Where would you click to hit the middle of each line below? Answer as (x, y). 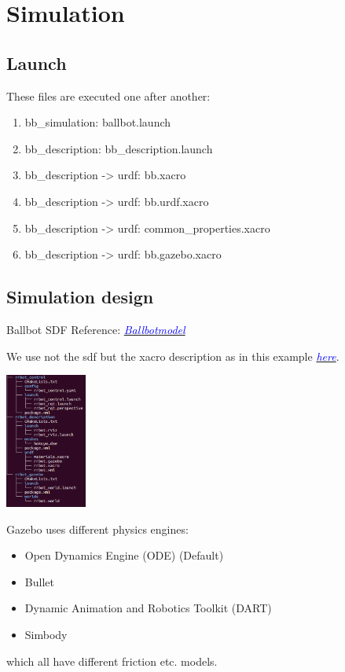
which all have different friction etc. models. (112, 661)
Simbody (46, 634)
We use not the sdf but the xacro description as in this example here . (173, 356)
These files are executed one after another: (108, 95)
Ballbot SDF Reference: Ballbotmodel (96, 329)
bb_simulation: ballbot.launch (98, 122)
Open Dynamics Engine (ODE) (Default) (124, 555)
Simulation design (80, 297)
